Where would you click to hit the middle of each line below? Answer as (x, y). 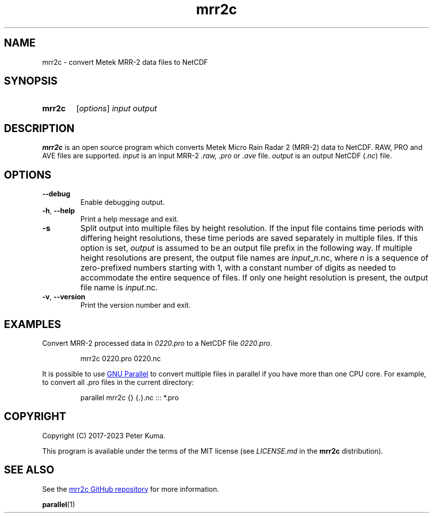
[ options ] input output (117, 109)
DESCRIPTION (39, 128)
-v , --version (64, 297)
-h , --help (59, 211)
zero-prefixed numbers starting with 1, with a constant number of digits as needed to (238, 268)
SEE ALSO (29, 470)
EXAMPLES (33, 324)
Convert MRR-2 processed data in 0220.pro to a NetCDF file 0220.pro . (157, 343)
